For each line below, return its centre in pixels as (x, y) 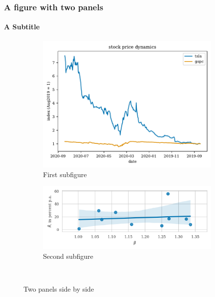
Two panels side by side (59, 289)
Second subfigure (68, 256)
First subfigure (65, 174)
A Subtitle (22, 27)
